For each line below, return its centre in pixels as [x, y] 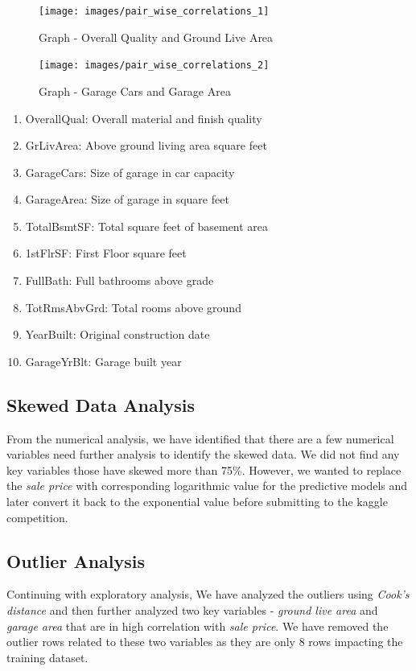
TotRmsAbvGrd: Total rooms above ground [133, 307]
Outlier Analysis [76, 560]
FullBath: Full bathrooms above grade [119, 280]
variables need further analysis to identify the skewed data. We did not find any [203, 454]
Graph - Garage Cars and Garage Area [135, 91]
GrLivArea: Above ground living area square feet [146, 145]
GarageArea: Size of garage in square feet [127, 199]
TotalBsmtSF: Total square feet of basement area [147, 226]
